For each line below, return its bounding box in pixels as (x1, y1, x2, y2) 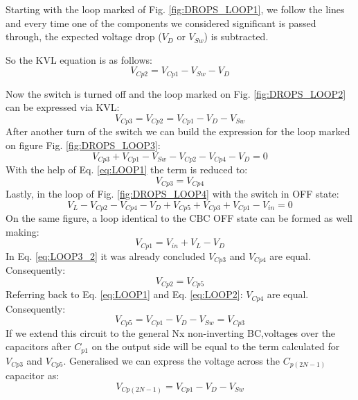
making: (6, 224, 39, 238)
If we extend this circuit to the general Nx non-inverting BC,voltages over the (6, 325, 336, 340)
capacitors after (6, 339, 71, 354)
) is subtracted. (204, 29, 269, 44)
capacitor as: (6, 368, 60, 383)
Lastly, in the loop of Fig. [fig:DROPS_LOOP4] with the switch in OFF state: (6, 186, 339, 201)
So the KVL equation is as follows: (6, 52, 152, 67)
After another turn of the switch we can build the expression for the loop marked (6, 124, 350, 139)
